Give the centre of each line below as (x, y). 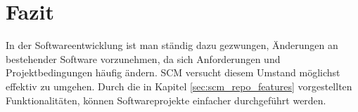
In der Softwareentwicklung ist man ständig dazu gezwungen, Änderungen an (172, 45)
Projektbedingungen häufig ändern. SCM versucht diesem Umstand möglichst (173, 72)
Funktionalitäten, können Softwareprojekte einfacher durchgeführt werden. (166, 100)
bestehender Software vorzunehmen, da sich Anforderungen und (143, 58)
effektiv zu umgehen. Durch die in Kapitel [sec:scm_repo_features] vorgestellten (179, 86)
